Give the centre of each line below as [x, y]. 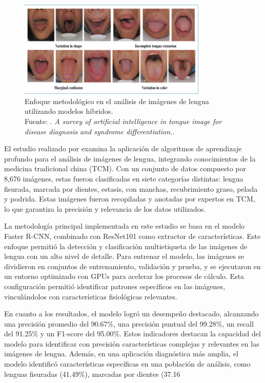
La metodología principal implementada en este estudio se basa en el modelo [125, 226]
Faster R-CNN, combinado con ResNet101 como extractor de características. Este [132, 236]
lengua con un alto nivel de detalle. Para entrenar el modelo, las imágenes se [124, 256]
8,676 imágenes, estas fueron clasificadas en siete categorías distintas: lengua [124, 178]
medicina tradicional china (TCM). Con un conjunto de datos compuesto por [125, 168]
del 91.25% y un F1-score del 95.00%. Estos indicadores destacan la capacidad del [132, 334]
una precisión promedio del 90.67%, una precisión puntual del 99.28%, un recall [129, 323]
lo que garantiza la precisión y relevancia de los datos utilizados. [105, 208]
